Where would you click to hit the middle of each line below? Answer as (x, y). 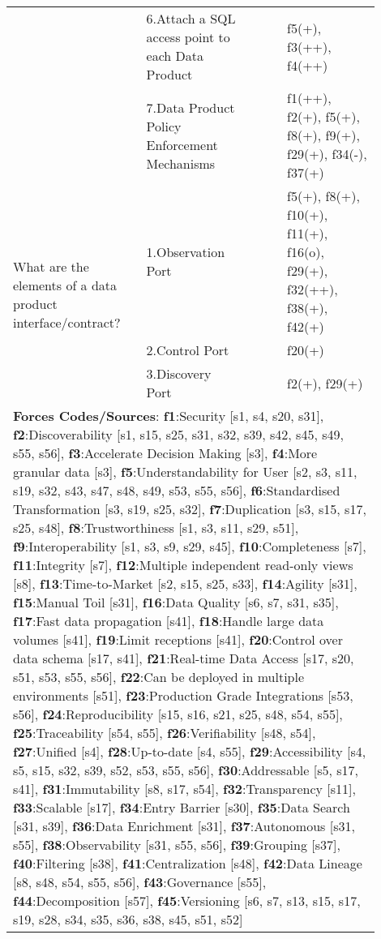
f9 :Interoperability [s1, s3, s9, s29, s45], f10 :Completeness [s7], (190, 546)
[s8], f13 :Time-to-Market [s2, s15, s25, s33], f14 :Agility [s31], (185, 583)
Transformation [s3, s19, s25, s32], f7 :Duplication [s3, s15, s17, (190, 509)
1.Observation (186, 252)
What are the (51, 266)
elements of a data (65, 285)
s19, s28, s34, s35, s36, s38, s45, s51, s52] (128, 919)
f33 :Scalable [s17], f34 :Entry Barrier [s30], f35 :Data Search (182, 807)
